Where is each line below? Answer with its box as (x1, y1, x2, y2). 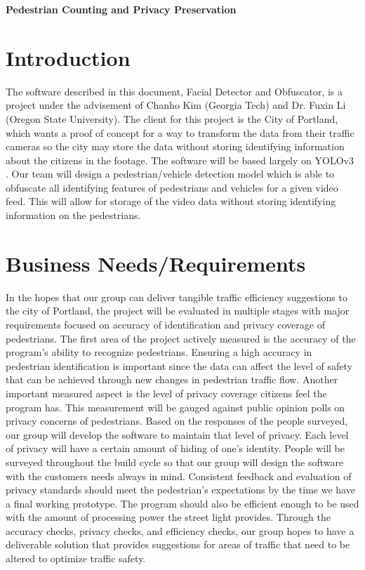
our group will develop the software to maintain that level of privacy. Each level (6, 427, 349, 442)
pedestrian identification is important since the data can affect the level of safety (6, 358, 352, 373)
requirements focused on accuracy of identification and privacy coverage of (6, 317, 325, 331)
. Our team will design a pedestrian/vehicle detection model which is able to (6, 166, 335, 181)
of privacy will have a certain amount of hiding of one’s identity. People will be (6, 441, 345, 456)
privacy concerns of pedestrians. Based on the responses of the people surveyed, (6, 413, 348, 428)
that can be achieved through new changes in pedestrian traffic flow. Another (6, 372, 338, 387)
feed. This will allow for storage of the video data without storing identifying (6, 194, 336, 208)
